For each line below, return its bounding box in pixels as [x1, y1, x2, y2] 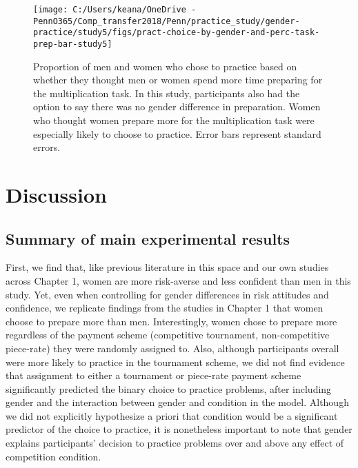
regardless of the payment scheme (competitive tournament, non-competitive [6, 327, 330, 342]
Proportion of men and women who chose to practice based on [33, 59, 297, 73]
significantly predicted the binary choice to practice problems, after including [6, 381, 332, 396]
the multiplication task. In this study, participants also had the [33, 85, 300, 100]
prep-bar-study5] [33, 39, 112, 49]
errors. [33, 140, 61, 154]
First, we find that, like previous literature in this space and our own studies [6, 260, 329, 274]
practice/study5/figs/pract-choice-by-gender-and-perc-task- [33, 28, 320, 38]
